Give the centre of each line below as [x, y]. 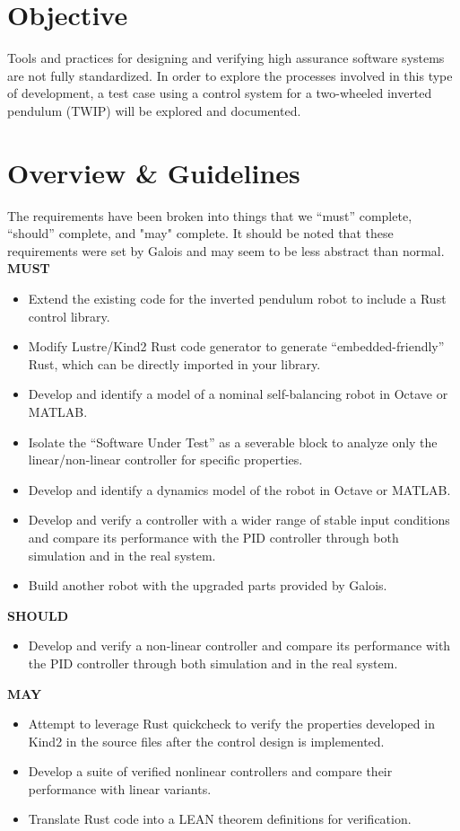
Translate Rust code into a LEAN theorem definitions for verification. [220, 819]
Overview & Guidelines [154, 172]
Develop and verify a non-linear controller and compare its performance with [239, 645]
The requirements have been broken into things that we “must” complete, [210, 215]
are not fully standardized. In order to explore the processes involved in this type [230, 75]
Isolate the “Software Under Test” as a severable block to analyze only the [233, 442]
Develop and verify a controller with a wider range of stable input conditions [239, 520]
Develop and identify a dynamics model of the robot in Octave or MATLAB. [239, 489]
